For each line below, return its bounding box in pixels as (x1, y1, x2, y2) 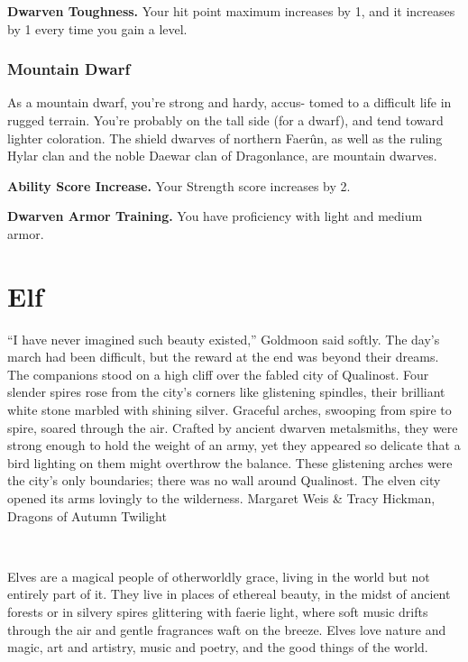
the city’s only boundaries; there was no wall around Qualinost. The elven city (7, 471, 441, 490)
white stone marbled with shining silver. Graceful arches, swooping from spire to (7, 400, 452, 419)
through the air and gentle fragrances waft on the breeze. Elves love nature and (7, 620, 446, 639)
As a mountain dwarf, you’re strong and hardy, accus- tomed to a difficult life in (7, 93, 452, 112)
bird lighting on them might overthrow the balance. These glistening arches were (7, 453, 453, 472)
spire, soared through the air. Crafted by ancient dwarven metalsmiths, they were (7, 418, 458, 437)
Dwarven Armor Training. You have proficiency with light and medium (7, 207, 423, 225)
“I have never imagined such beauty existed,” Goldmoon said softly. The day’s (7, 329, 440, 348)
